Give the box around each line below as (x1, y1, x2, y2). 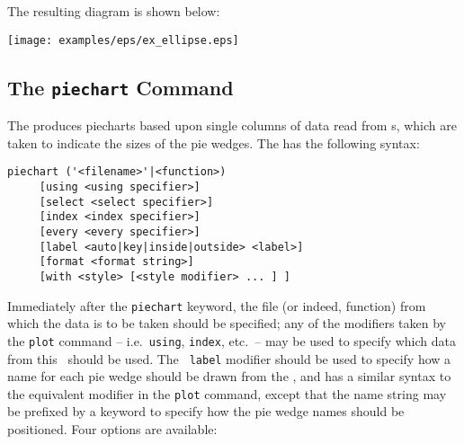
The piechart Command (7, 73, 234, 101)
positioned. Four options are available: (7, 420, 218, 439)
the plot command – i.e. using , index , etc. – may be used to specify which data (7, 331, 456, 350)
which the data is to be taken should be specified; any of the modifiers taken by (7, 314, 447, 333)
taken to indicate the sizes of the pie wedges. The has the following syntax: (7, 133, 420, 152)
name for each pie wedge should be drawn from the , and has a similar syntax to (7, 367, 451, 386)
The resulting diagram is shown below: (7, 2, 220, 21)
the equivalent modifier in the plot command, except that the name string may (7, 384, 447, 403)
